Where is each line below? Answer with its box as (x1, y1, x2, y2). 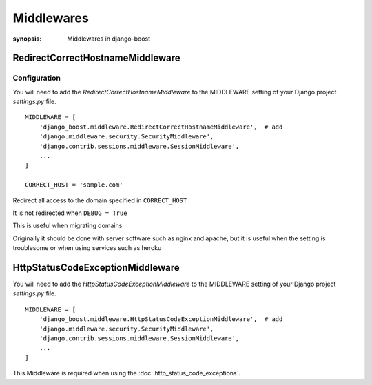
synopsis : (12, 34, 42, 43)
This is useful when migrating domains (12, 221, 123, 230)
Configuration (12, 73, 61, 83)
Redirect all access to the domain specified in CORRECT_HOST (12, 196, 187, 205)
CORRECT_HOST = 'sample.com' (25, 181, 123, 189)
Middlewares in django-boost (67, 34, 151, 43)
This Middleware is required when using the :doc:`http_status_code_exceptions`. (12, 369, 241, 377)
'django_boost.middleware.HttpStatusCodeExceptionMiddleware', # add (39, 315, 283, 323)
